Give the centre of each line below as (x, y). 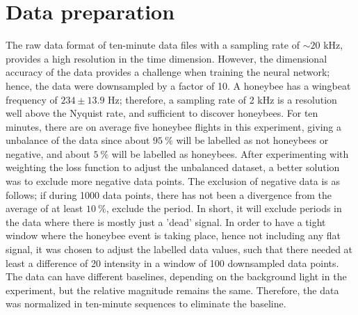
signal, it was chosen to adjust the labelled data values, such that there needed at (179, 249)
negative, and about (48, 153)
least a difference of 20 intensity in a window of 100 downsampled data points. (172, 262)
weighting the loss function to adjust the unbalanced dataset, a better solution (173, 167)
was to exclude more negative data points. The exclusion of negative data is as (173, 181)
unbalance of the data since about (78, 140)
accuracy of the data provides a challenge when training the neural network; (168, 72)
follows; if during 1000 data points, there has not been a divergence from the (169, 194)
